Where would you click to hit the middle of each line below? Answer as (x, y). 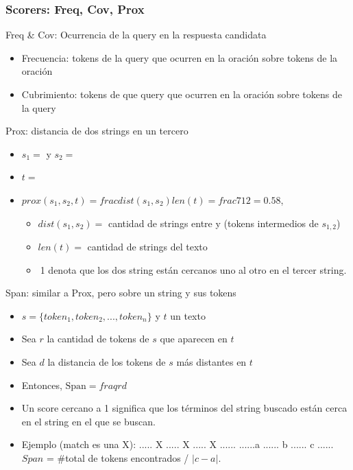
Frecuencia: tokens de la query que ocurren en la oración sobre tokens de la (180, 57)
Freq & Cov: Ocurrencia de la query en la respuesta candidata (136, 35)
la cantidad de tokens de (98, 339)
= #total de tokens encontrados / (118, 457)
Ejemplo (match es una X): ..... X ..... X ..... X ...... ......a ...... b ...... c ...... (178, 444)
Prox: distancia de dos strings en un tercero (97, 131)
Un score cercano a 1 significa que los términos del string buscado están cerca (184, 408)
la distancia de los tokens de (107, 361)
